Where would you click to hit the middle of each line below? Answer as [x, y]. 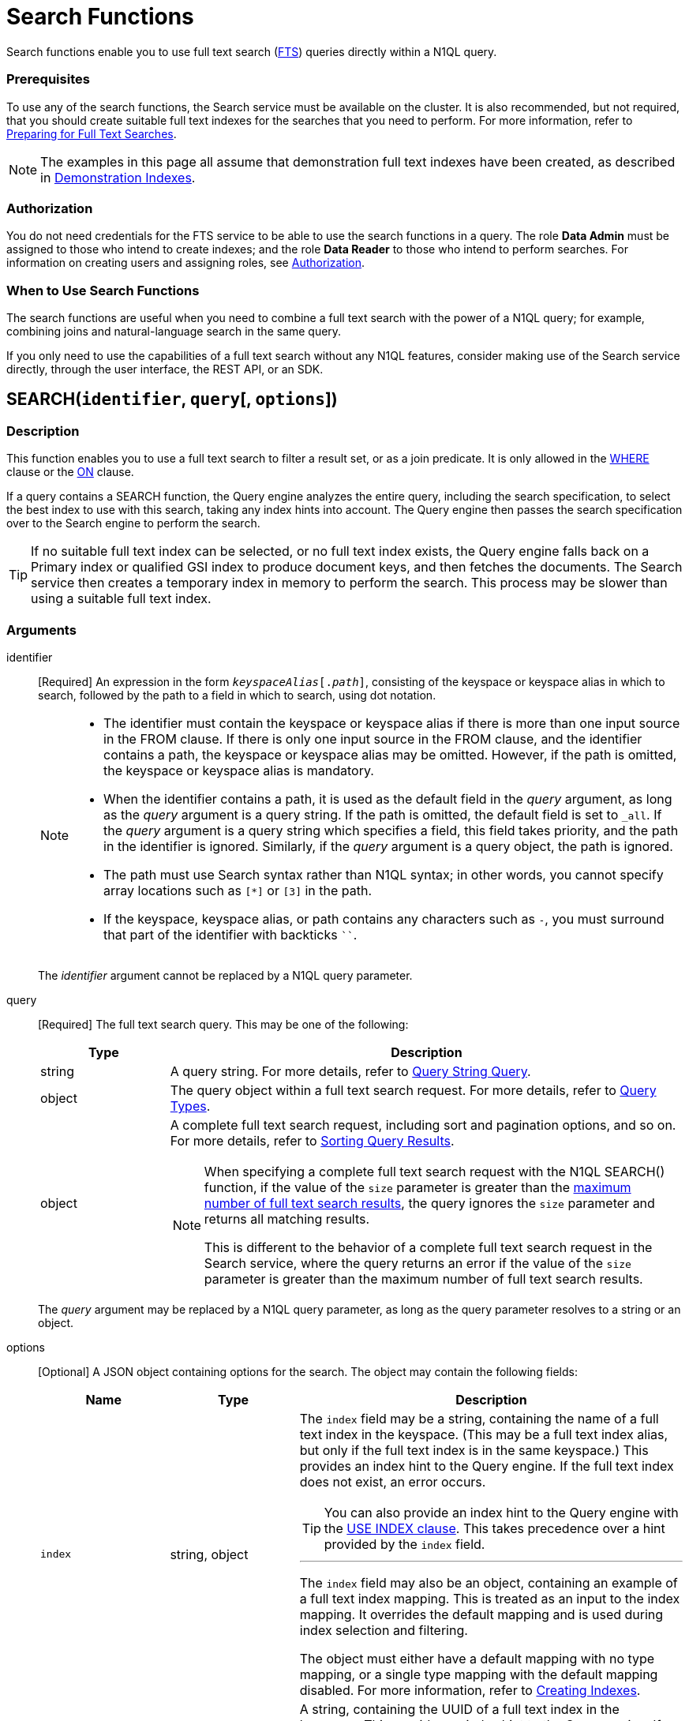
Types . [190, 1106]
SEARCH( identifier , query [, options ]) [172, 399]
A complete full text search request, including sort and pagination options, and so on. [423, 1125]
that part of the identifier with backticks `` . [230, 934]
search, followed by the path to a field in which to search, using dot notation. [237, 695]
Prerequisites [48, 79]
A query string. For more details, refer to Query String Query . [350, 1071]
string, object [209, 1554]
